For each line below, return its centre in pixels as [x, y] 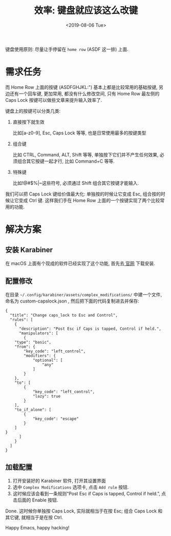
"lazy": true [46, 396]
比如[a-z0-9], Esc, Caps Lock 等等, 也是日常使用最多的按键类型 [79, 133]
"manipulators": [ [38, 333]
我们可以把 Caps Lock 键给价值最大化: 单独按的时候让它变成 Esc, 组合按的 [83, 194]
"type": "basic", [33, 342]
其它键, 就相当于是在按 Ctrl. [34, 517]
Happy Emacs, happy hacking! [37, 527]
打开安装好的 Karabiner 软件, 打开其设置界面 [59, 480]
